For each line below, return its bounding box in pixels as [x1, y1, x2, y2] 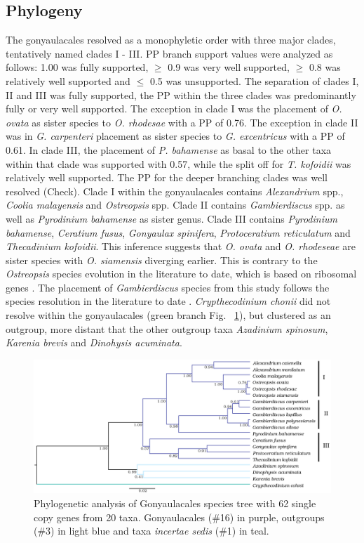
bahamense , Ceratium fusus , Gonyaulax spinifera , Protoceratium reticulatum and [6, 225, 351, 240]
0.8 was [309, 60, 341, 74]
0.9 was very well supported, [168, 60, 290, 74]
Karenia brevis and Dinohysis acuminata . [6, 335, 182, 350]
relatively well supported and [6, 73, 130, 88]
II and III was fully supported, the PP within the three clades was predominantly [6, 87, 356, 102]
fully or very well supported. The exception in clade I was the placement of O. [6, 101, 342, 116]
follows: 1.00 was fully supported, [6, 60, 149, 74]
